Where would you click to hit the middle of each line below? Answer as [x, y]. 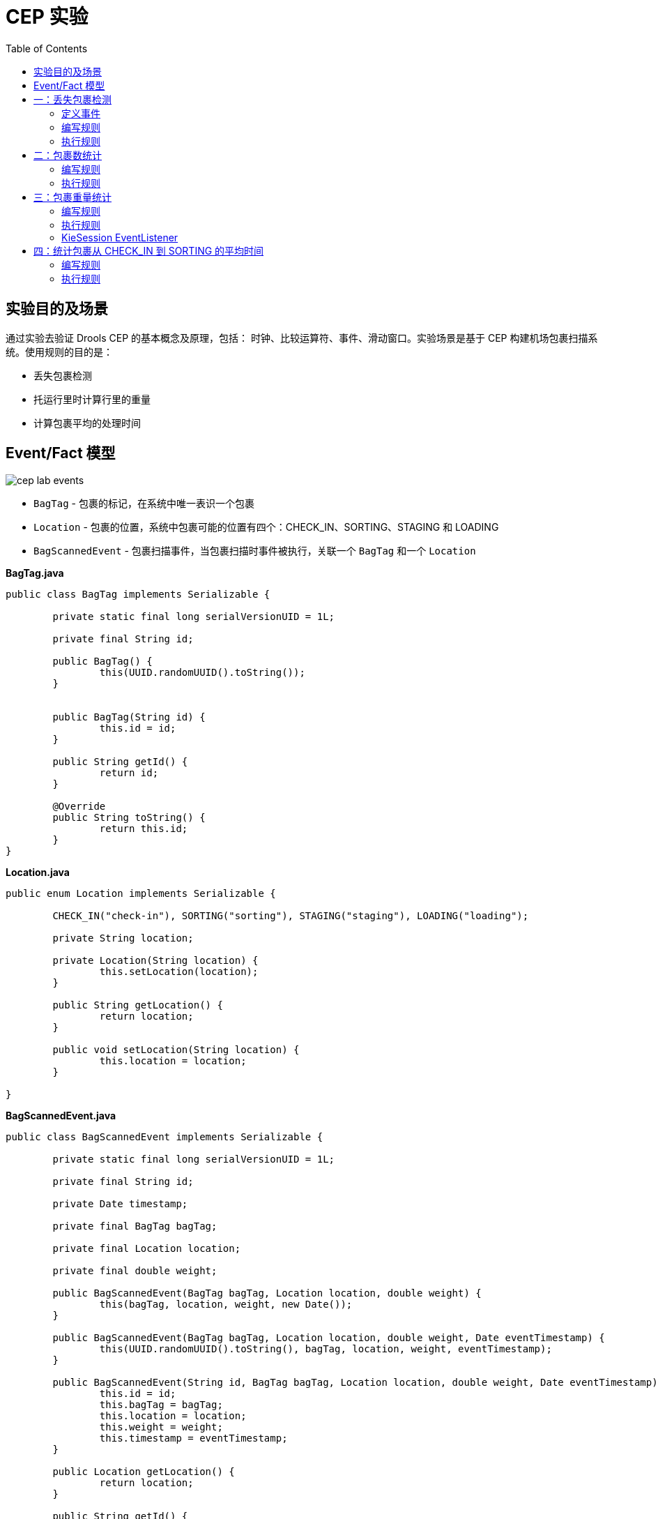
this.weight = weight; [161, 1427]
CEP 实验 [47, 17]
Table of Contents [47, 48]
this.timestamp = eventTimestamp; [193, 1438]
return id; [129, 773]
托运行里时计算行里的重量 [92, 399]
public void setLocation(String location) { [176, 1050]
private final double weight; [135, 1271]
